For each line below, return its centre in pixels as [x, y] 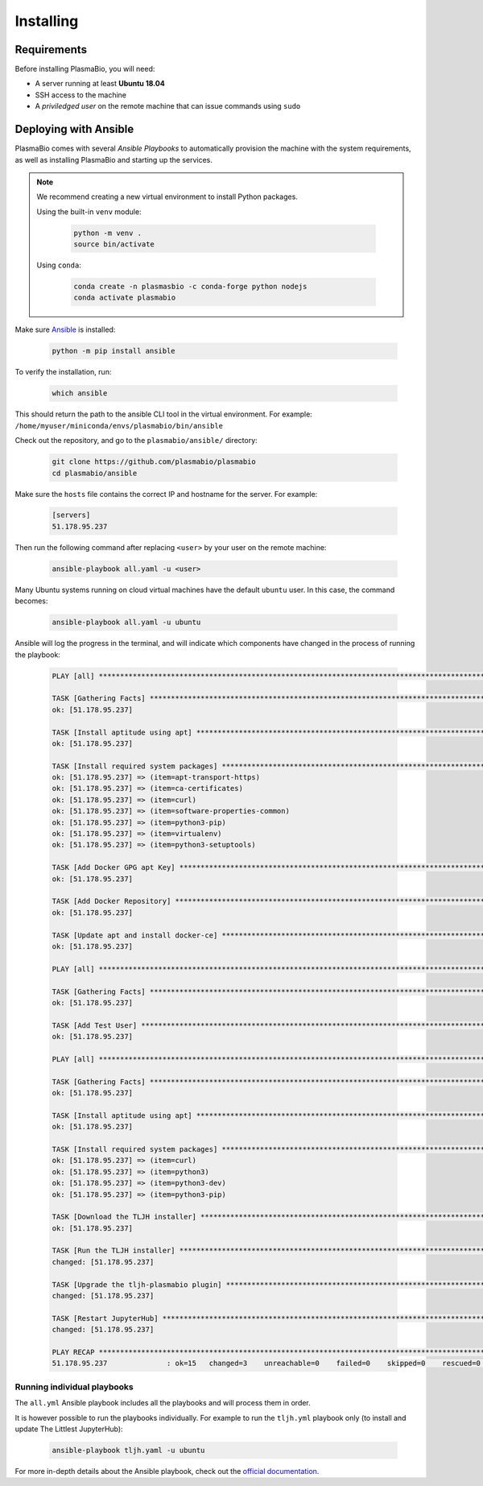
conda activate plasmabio [125, 298]
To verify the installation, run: [63, 372]
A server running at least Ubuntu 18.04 [100, 84]
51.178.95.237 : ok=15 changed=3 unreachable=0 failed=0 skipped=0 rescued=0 [266, 1364]
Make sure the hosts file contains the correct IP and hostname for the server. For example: [166, 494]
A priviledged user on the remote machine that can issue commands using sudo [168, 106]
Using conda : [59, 265]
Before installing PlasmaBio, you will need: [85, 69]
